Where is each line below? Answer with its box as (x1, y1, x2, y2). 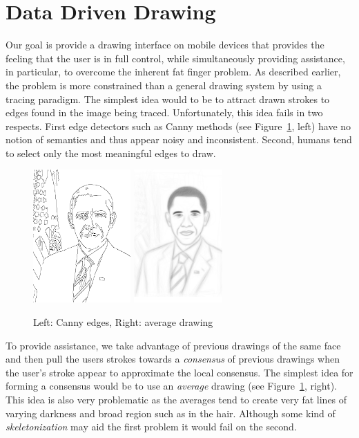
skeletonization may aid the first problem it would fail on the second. (6, 419, 297, 434)
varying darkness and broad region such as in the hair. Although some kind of (6, 405, 336, 420)
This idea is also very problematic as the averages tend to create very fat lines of (6, 392, 347, 407)
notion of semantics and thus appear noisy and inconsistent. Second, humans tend (6, 132, 352, 147)
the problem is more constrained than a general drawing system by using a (6, 77, 322, 92)
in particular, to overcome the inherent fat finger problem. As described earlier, (6, 64, 341, 79)
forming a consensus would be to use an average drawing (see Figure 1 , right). (6, 378, 338, 393)
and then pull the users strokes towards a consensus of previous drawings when (6, 352, 340, 366)
